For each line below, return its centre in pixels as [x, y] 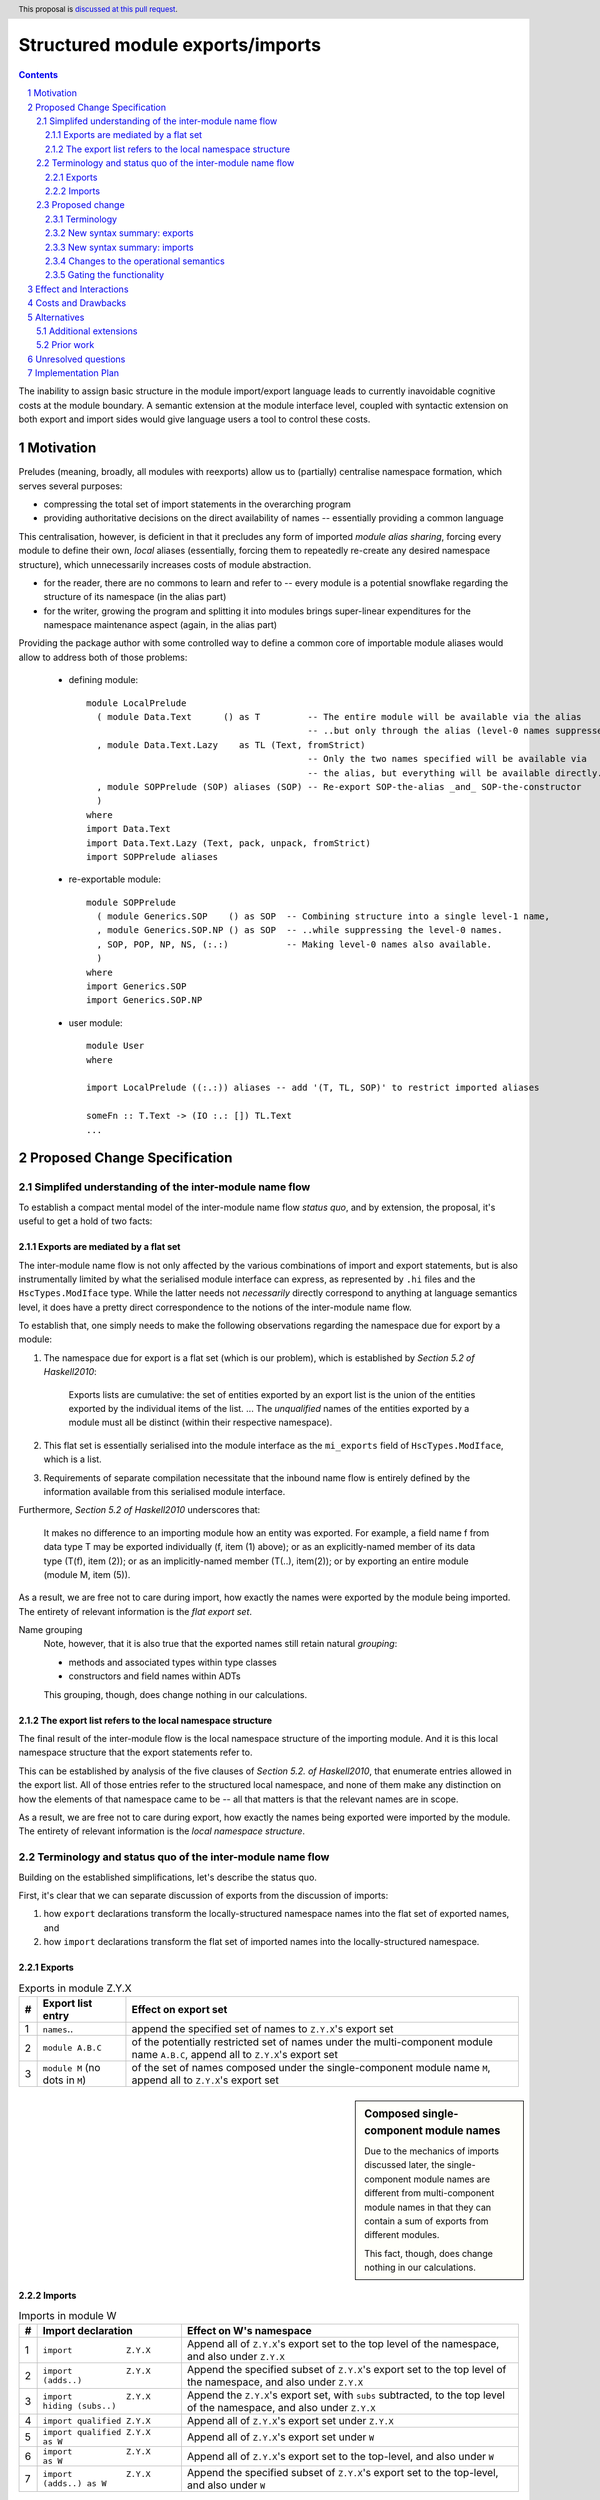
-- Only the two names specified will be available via [447, 759]
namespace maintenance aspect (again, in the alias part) [160, 625]
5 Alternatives [56, 317]
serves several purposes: [70, 486]
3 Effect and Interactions [78, 289]
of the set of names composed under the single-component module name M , [311, 2067]
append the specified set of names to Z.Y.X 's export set [262, 2028]
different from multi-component [429, 2193]
